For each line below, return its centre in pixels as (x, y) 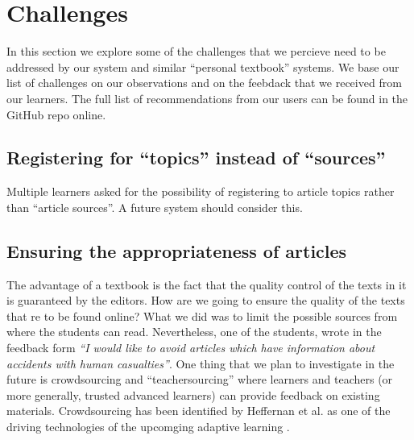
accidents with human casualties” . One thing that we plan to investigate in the (201, 363)
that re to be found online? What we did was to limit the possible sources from (202, 315)
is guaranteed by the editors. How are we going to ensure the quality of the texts (206, 300)
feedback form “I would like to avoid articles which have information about (191, 348)
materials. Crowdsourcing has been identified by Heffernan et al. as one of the (199, 411)
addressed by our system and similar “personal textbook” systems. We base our (203, 66)
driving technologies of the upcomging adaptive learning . (148, 427)
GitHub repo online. (56, 114)
